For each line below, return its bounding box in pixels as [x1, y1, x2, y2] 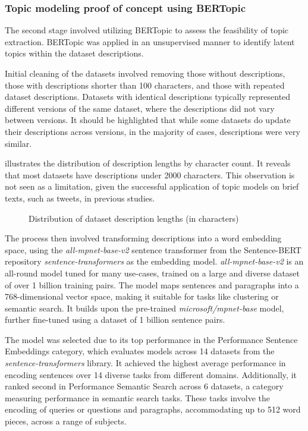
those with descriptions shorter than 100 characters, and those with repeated [5, 78, 285, 91]
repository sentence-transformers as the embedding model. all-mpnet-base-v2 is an [5, 255, 304, 268]
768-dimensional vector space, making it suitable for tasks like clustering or [5, 290, 279, 303]
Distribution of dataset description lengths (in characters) [29, 212, 239, 224]
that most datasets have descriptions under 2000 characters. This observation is [5, 168, 295, 181]
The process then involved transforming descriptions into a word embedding [5, 232, 282, 244]
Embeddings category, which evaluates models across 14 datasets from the [5, 345, 275, 357]
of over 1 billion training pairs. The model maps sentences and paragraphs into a [5, 278, 299, 291]
